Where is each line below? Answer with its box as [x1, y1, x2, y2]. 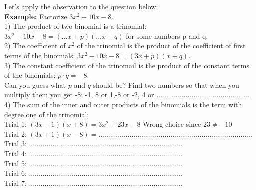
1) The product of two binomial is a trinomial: [4, 21, 147, 31]
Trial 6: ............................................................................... [4, 168, 183, 178]
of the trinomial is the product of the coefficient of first [77, 40, 246, 51]
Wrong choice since [142, 119, 201, 129]
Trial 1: [4, 119, 27, 129]
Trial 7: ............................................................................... [4, 177, 183, 188]
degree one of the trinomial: [4, 109, 89, 119]
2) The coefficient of [4, 40, 66, 51]
